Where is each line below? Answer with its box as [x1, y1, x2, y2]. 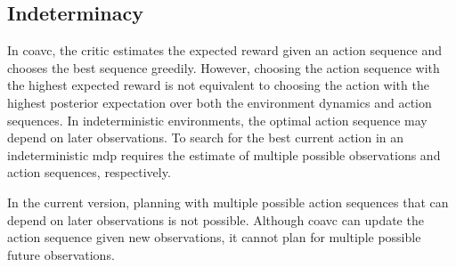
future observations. [7, 245, 115, 263]
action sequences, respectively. [7, 163, 171, 182]
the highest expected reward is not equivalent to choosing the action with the [7, 76, 429, 94]
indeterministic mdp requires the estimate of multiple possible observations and [7, 145, 441, 164]
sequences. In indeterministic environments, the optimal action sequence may [7, 110, 427, 129]
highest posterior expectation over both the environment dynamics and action [7, 93, 432, 111]
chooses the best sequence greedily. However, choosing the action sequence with [7, 58, 440, 77]
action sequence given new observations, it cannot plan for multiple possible [7, 228, 421, 247]
